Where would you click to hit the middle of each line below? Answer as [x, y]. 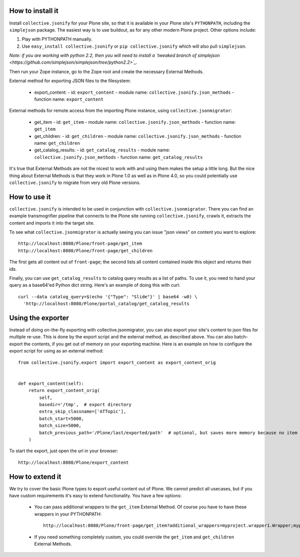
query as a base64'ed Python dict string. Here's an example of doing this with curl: [95, 285]
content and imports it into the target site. [52, 223]
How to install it [34, 11]
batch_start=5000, [62, 418]
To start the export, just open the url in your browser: [64, 451]
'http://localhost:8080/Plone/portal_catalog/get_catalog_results [106, 304]
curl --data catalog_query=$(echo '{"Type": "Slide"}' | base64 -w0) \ [108, 297]
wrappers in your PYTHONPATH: [68, 514]
